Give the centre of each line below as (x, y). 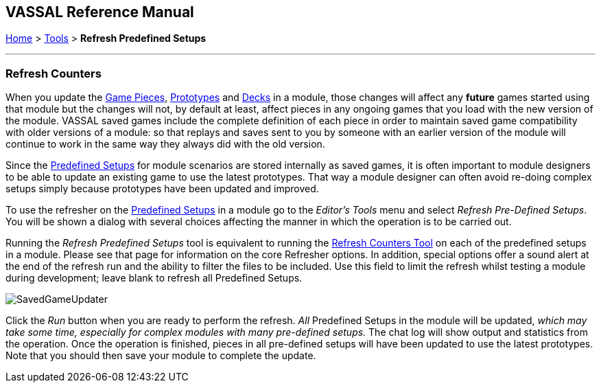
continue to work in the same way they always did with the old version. (165, 144)
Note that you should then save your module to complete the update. (161, 356)
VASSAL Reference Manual (100, 12)
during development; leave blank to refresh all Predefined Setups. (154, 278)
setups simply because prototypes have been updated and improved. (162, 189)
